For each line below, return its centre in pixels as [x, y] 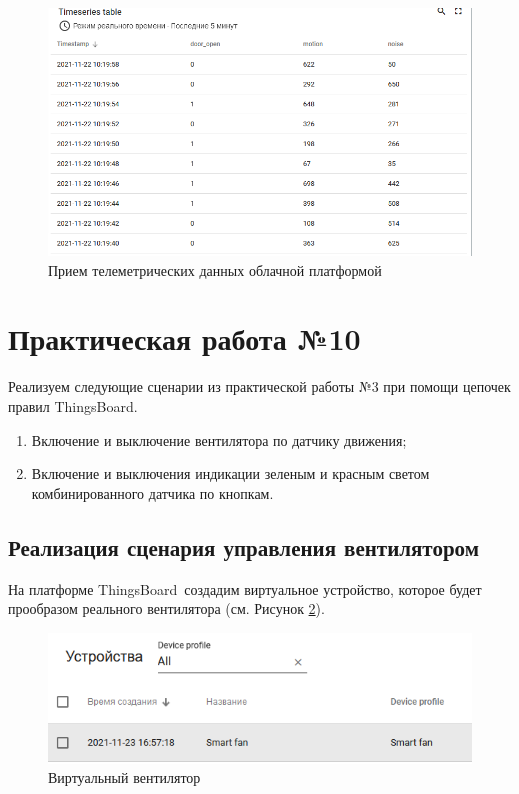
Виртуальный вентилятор [124, 777]
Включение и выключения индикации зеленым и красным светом [230, 473]
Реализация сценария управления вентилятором [243, 546]
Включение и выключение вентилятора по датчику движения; [219, 439]
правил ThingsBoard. [73, 406]
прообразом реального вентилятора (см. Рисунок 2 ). [166, 608]
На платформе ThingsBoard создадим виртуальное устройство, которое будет [245, 588]
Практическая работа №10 [184, 338]
